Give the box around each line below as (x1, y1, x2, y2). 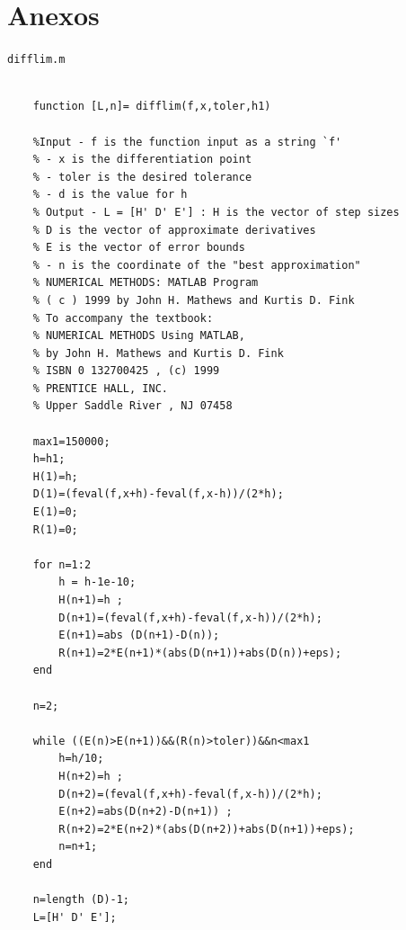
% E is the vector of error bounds (32, 241, 245, 255)
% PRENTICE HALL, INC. (32, 381, 168, 395)
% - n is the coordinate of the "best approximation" (32, 258, 361, 272)
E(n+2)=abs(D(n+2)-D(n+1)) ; (58, 805, 233, 818)
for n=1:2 (32, 558, 92, 571)
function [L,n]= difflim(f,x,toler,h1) (32, 100, 271, 113)
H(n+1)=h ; (58, 594, 123, 606)
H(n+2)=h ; (58, 769, 123, 782)
